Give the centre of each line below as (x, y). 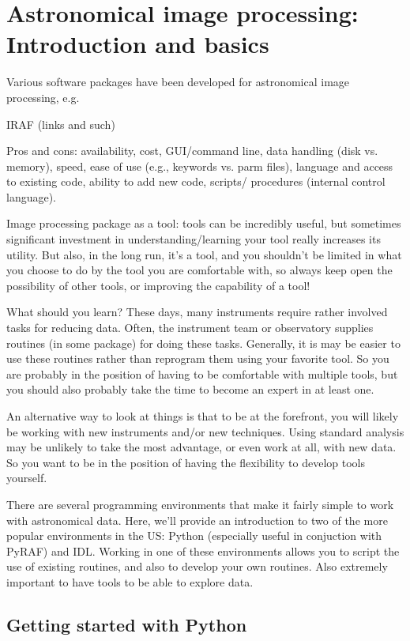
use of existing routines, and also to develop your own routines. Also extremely (197, 566)
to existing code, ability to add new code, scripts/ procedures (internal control (196, 181)
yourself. (27, 478)
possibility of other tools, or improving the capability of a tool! (158, 285)
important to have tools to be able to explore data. (130, 581)
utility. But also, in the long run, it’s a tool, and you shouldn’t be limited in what (204, 254)
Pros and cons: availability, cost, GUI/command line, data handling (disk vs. (192, 151)
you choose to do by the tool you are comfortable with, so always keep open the (199, 270)
